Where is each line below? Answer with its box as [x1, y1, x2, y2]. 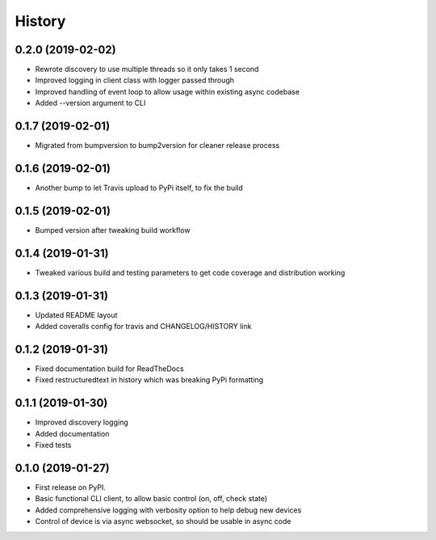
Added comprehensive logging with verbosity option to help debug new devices [35, 505, 302, 515]
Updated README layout [35, 310, 118, 319]
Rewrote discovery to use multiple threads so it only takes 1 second [35, 65, 259, 74]
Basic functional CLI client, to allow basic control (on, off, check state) [35, 494, 268, 504]
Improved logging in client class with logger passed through [35, 75, 234, 85]
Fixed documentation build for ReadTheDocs [35, 364, 185, 373]
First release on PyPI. [35, 483, 107, 492]
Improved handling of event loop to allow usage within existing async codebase [35, 86, 300, 96]
